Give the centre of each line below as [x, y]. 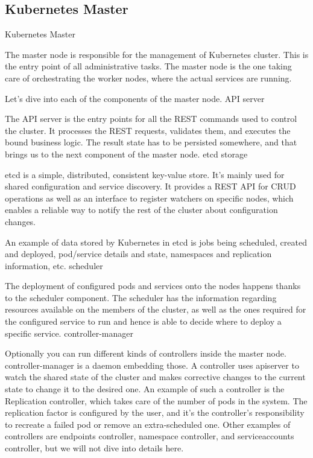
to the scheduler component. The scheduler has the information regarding [141, 297]
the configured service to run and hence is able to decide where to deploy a [143, 321]
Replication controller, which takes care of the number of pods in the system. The [156, 400]
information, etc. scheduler [54, 265]
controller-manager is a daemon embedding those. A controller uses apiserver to [152, 365]
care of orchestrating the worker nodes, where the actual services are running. [148, 78]
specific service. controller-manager [69, 333]
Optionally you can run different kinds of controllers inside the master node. [146, 353]
